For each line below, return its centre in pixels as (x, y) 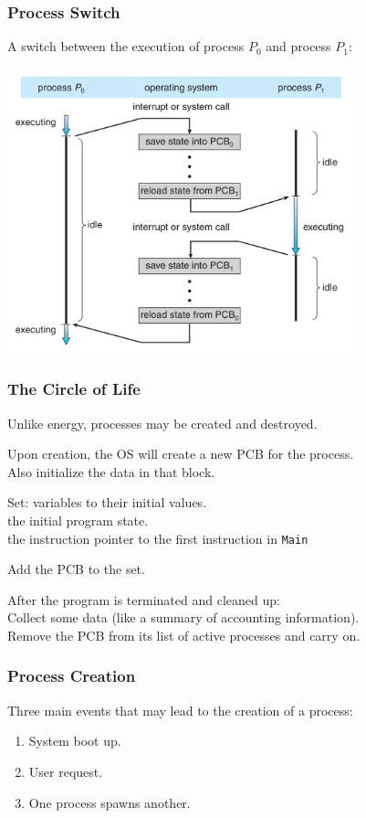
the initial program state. (78, 520)
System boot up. (75, 741)
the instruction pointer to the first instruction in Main (158, 538)
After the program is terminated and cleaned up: (144, 599)
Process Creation (72, 676)
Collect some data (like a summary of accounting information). (183, 617)
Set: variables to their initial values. (107, 502)
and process (298, 46)
